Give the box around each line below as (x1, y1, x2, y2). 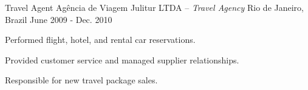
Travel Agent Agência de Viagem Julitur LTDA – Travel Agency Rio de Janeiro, (5, 1, 304, 13)
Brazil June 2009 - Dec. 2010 (5, 13, 112, 25)
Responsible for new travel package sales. (5, 74, 158, 86)
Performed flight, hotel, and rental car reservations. (5, 33, 196, 46)
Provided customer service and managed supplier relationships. (5, 53, 239, 66)
